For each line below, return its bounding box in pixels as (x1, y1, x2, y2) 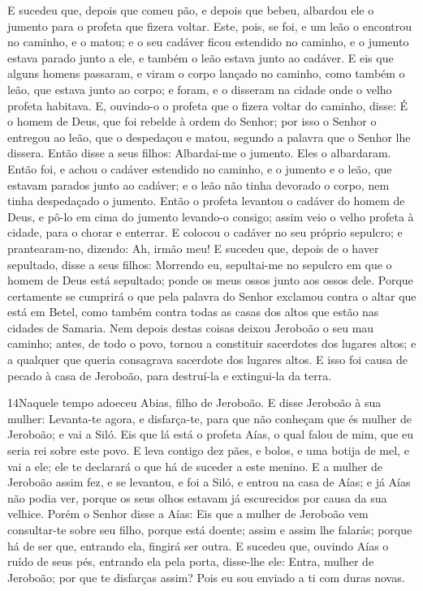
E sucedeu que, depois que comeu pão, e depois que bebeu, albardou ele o (7, 2, 374, 18)
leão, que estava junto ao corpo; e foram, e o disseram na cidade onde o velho (7, 80, 392, 97)
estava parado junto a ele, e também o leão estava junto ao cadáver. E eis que (7, 49, 394, 66)
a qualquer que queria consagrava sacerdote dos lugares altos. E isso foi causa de (7, 351, 408, 368)
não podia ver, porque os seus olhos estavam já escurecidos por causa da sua (7, 489, 387, 506)
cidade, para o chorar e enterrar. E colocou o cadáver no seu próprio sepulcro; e (7, 224, 403, 241)
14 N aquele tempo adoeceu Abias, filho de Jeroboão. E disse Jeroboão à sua (7, 394, 382, 411)
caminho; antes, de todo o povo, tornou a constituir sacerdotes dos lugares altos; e (7, 335, 417, 352)
